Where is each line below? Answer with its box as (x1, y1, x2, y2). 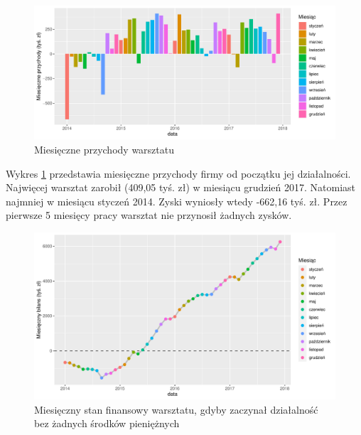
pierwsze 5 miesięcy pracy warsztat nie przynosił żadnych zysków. (6, 208, 292, 222)
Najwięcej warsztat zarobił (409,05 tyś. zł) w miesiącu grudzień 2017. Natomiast (6, 180, 355, 195)
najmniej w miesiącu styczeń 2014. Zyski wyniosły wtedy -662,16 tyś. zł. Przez (6, 193, 347, 208)
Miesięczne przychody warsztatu (34, 141, 174, 156)
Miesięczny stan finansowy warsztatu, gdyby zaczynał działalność (34, 402, 318, 417)
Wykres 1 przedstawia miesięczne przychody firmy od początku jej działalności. (6, 166, 351, 181)
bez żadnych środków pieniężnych (34, 416, 180, 431)
